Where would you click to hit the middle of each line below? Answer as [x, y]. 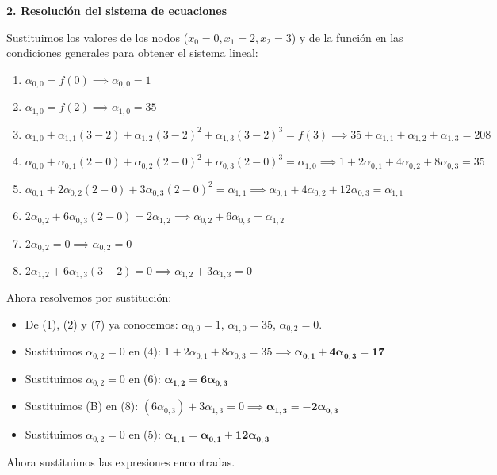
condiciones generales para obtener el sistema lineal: [132, 53]
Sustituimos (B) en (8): [82, 406]
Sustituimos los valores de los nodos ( [97, 37]
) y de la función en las [347, 37]
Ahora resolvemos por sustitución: [89, 297]
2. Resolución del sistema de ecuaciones [117, 10]
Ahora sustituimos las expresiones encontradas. [121, 461]
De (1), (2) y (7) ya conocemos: [101, 324]
